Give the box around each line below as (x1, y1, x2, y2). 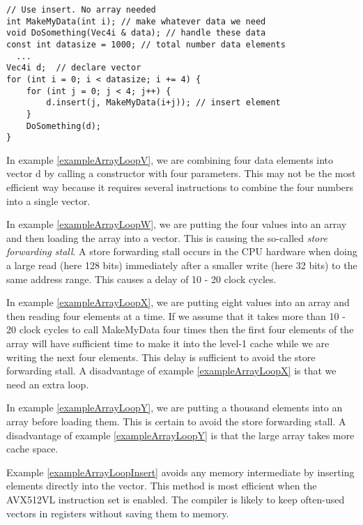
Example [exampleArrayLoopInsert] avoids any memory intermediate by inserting (6, 464, 355, 479)
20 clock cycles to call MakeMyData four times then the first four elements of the (6, 322, 354, 337)
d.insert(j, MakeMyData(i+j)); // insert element (46, 98, 281, 108)
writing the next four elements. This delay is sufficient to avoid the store (6, 349, 316, 364)
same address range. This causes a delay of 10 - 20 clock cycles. (6, 271, 277, 286)
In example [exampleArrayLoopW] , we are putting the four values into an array (6, 217, 347, 231)
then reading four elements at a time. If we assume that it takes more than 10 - (6, 308, 346, 323)
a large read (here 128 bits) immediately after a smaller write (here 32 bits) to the (6, 258, 357, 273)
